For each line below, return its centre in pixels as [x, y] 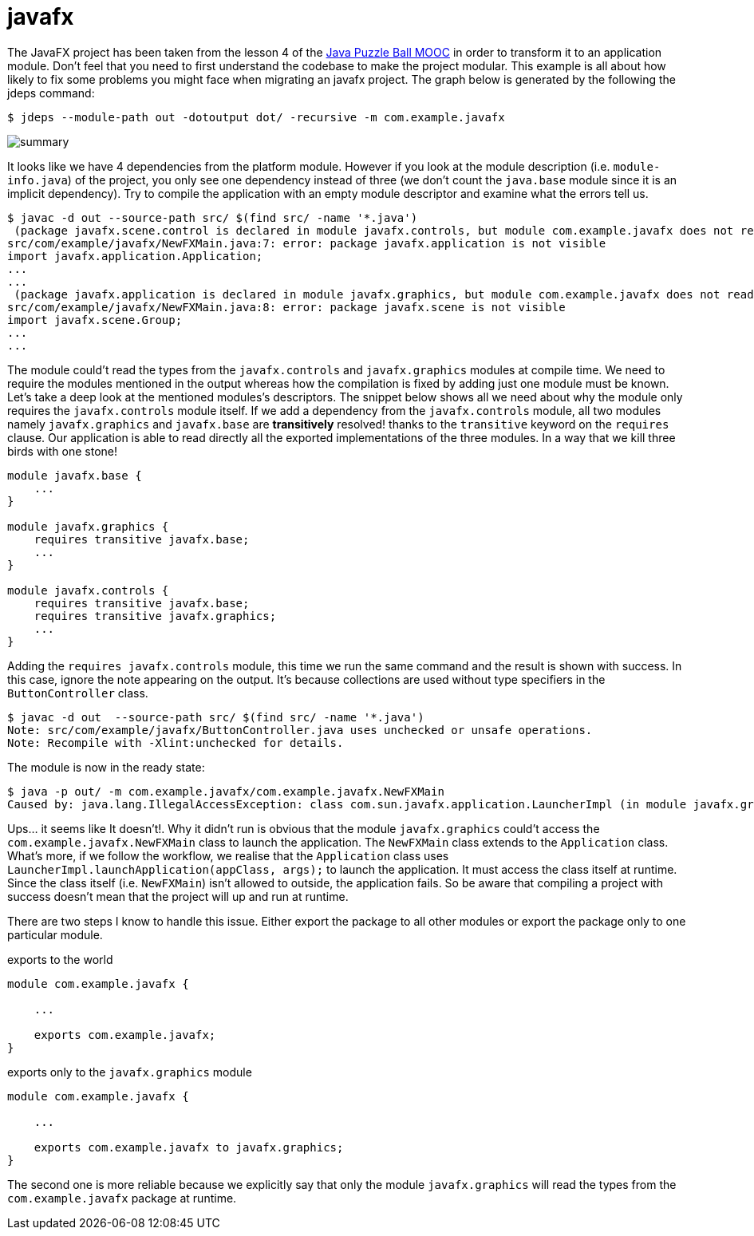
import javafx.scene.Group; [95, 320]
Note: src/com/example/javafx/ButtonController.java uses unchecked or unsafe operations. [300, 730]
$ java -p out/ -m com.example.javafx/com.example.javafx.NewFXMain [226, 791]
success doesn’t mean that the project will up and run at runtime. [178, 896]
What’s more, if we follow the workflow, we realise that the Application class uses [228, 855]
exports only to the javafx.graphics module [130, 1072]
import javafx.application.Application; [135, 256]
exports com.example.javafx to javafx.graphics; [189, 1147]
